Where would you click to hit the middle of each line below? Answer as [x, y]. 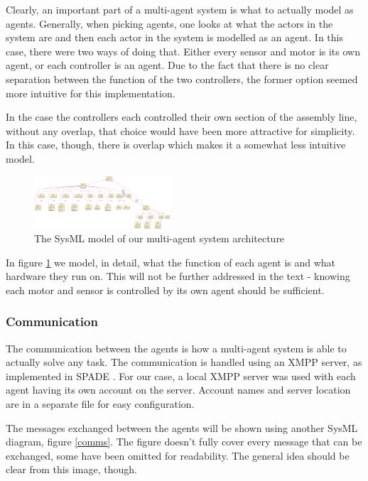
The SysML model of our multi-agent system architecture [159, 238]
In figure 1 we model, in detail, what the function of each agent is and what [171, 262]
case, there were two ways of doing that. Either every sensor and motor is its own [183, 51]
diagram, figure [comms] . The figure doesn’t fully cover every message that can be [184, 442]
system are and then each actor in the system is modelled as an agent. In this [174, 37]
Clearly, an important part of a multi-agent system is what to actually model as [180, 9]
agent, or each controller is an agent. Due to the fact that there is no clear [167, 65]
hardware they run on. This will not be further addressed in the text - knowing [178, 276]
